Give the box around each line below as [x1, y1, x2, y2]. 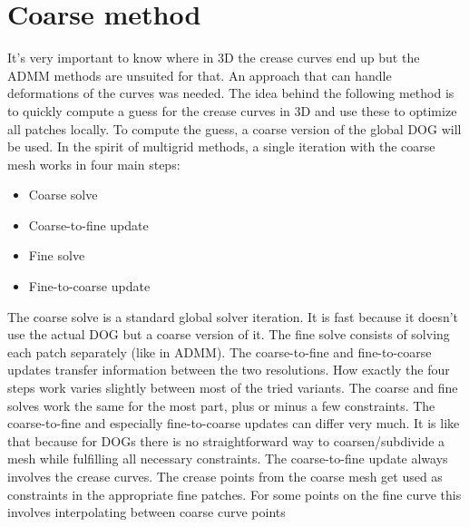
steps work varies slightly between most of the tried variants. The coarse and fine [7, 378, 458, 397]
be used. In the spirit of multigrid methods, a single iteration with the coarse [7, 137, 435, 156]
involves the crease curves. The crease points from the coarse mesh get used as [7, 467, 443, 485]
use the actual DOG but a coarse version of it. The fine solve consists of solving [7, 325, 450, 344]
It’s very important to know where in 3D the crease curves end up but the [7, 48, 420, 67]
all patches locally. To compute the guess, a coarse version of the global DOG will [7, 119, 462, 138]
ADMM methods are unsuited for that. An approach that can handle [7, 65, 392, 84]
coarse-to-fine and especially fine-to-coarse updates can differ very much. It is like [7, 414, 460, 433]
